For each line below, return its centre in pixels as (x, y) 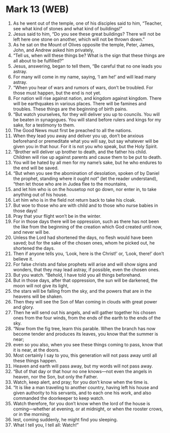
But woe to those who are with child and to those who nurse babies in (86, 205)
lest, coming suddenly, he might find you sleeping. (65, 419)
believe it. (23, 259)
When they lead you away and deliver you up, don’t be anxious (78, 136)
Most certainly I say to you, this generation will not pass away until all (85, 355)
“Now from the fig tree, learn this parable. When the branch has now (84, 328)
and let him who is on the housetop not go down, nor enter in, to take (85, 189)
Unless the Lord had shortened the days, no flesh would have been (83, 237)
